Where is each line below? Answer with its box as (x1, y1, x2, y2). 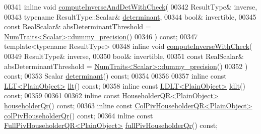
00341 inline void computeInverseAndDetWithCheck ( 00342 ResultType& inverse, (4, 2, 257, 12)
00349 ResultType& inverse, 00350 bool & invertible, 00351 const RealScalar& (4, 50, 244, 61)
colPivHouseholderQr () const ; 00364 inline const (4, 110, 153, 120)
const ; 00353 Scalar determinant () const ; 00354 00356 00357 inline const (4, 71, 227, 81)
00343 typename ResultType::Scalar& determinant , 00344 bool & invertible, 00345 (4, 11, 256, 22)
